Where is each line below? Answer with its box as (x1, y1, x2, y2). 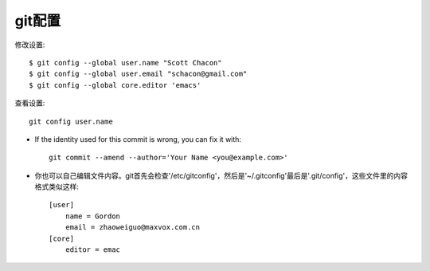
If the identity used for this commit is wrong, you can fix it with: (34, 134, 242, 143)
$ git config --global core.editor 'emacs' (29, 81, 201, 89)
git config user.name (29, 116, 113, 126)
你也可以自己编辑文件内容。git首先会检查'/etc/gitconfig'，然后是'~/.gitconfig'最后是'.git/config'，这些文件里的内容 (34, 171, 408, 180)
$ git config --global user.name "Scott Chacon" (29, 58, 222, 67)
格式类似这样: (34, 182, 80, 191)
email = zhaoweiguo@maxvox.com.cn (64, 223, 201, 232)
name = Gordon (64, 211, 121, 221)
